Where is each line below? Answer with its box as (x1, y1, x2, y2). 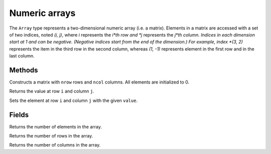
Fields (9, 110, 29, 119)
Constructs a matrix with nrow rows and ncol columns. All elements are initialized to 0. (9, 79, 190, 85)
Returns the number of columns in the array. (9, 142, 101, 148)
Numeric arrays (9, 7, 76, 18)
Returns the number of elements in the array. (9, 123, 102, 129)
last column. (9, 53, 35, 59)
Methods (9, 65, 38, 74)
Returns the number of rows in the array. (9, 133, 93, 139)
